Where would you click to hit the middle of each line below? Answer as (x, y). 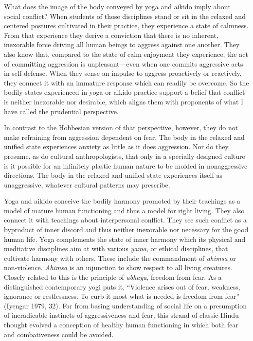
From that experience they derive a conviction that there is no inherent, (111, 35)
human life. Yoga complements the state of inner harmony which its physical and (125, 239)
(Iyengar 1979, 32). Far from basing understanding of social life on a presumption (125, 305)
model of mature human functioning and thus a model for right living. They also (124, 210)
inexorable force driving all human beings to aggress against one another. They (122, 44)
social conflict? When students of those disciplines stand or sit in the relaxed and (125, 16)
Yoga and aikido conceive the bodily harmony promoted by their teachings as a (122, 201)
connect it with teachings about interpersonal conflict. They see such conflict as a (125, 220)
